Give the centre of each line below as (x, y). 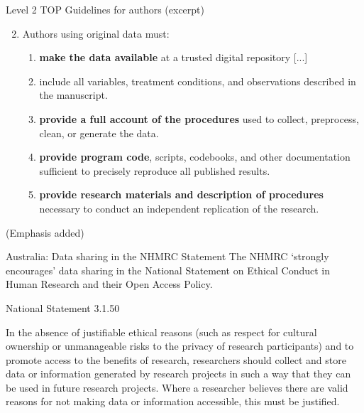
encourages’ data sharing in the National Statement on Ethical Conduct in (168, 270)
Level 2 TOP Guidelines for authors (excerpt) (105, 9)
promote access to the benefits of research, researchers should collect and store (176, 359)
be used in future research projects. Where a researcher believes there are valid (177, 387)
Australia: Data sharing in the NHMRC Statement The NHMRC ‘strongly (167, 256)
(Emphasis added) (45, 232)
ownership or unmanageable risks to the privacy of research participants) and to (180, 346)
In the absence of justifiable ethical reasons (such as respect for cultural (161, 332)
